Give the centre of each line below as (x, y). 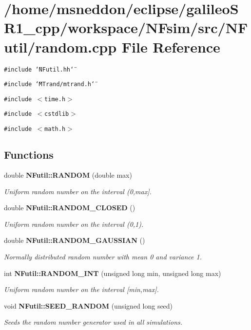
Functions (29, 155)
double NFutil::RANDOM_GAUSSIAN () (75, 240)
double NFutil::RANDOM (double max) (68, 174)
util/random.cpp (60, 46)
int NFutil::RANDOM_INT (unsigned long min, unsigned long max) (113, 273)
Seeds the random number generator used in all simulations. (93, 322)
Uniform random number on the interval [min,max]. (81, 289)
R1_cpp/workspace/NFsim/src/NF (126, 27)
